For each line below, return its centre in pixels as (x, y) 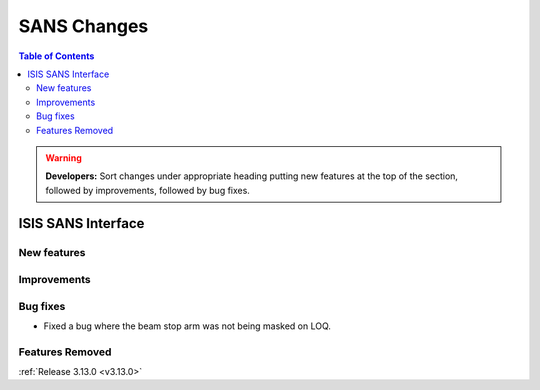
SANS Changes (83, 26)
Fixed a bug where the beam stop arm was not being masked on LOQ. (187, 326)
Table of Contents (56, 56)
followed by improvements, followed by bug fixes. (147, 190)
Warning (63, 157)
